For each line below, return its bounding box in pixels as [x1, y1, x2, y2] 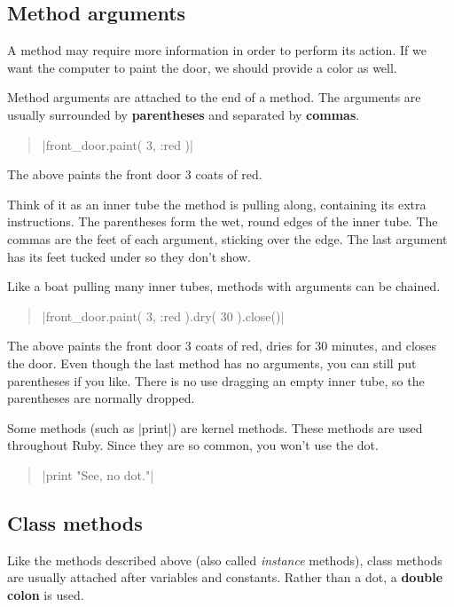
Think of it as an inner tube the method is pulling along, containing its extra [7, 194, 427, 213]
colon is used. [7, 585, 84, 603]
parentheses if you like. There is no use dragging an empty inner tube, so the [7, 371, 425, 390]
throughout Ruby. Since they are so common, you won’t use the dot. [7, 436, 379, 454]
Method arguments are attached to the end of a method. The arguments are [7, 88, 421, 106]
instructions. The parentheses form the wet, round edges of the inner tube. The [7, 212, 438, 231]
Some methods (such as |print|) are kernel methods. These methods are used [7, 418, 423, 437]
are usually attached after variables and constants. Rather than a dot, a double [7, 568, 443, 587]
